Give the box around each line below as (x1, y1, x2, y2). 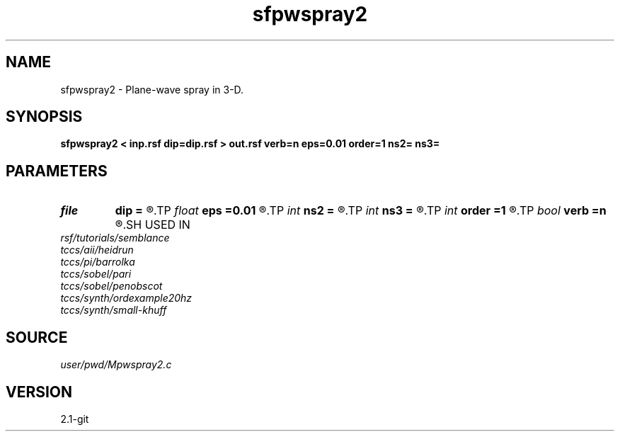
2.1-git (60, 412, 89, 425)
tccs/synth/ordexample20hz (60, 292, 193, 305)
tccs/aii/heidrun (60, 244, 134, 256)
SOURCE (6, 328, 68, 346)
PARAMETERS (6, 161, 108, 180)
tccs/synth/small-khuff (60, 304, 167, 317)
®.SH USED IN (115, 217, 190, 232)
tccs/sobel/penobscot (60, 280, 163, 293)
